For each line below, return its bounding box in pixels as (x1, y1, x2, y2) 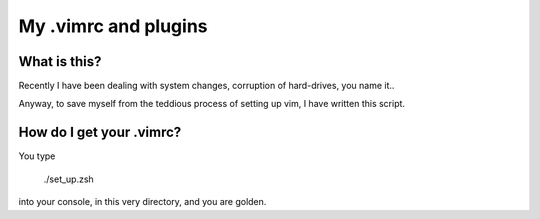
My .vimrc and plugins (18, 15, 208, 37)
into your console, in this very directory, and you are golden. (18, 196, 267, 208)
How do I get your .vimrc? (18, 124, 182, 141)
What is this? (18, 53, 102, 70)
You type (18, 150, 56, 162)
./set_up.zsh (43, 173, 94, 185)
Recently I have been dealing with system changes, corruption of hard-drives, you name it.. (18, 80, 395, 92)
